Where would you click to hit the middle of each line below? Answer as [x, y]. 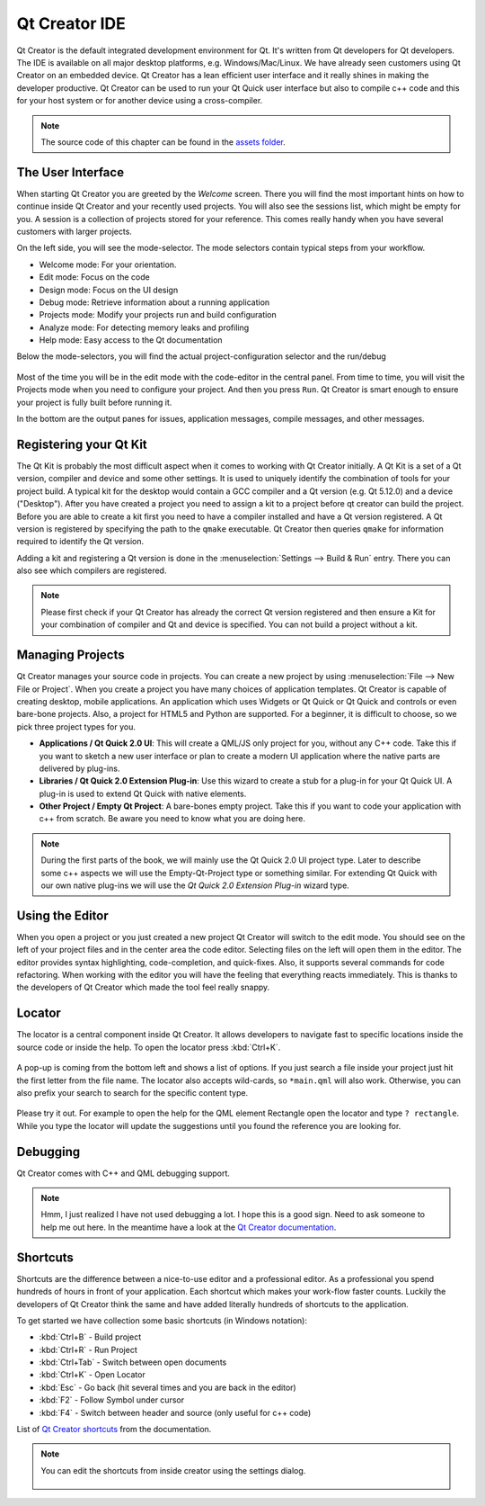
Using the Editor [63, 915]
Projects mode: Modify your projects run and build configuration [158, 315]
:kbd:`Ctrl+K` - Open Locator [92, 1375]
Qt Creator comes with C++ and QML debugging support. [123, 1173]
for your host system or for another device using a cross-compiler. [140, 101]
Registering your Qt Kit [82, 444]
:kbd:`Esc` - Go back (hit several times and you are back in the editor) [168, 1387]
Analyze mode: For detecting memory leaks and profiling [144, 327]
